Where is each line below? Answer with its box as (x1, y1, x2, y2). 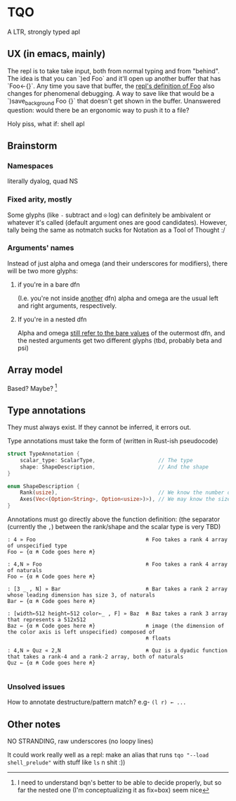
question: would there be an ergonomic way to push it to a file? (7, 106, 190, 114)
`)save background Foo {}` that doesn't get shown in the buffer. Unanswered (7, 97, 221, 106)
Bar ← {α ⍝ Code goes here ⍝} (7, 598, 96, 605)
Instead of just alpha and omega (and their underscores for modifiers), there (7, 259, 228, 268)
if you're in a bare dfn (17, 280, 81, 289)
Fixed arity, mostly (7, 194, 72, 204)
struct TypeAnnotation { (7, 450, 80, 458)
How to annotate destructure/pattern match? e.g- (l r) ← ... (7, 698, 187, 707)
